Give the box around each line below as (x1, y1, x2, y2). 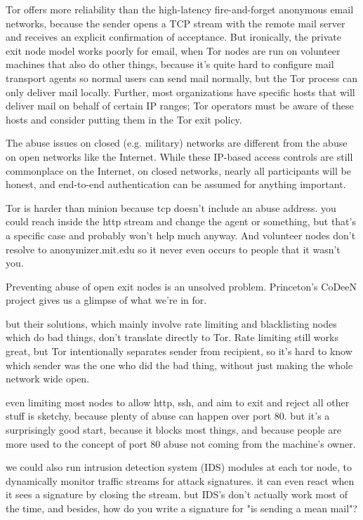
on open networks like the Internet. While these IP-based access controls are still (6, 149, 353, 164)
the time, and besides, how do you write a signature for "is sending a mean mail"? (6, 501, 357, 515)
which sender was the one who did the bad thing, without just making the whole (6, 357, 353, 372)
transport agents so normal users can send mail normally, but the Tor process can (6, 70, 357, 85)
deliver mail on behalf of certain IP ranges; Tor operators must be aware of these (6, 98, 354, 113)
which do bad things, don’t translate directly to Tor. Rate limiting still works (6, 330, 338, 345)
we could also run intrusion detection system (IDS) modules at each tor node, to (6, 460, 352, 474)
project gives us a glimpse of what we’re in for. (6, 293, 207, 307)
